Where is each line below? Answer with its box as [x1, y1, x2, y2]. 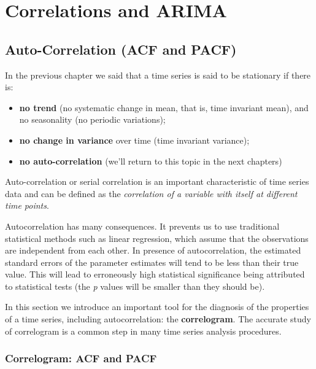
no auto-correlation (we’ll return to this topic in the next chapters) [19, 154, 282, 167]
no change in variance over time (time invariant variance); [19, 133, 250, 146]
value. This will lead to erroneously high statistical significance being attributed [5, 268, 305, 281]
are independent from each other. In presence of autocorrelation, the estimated [5, 244, 301, 257]
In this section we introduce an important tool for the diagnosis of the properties [5, 300, 309, 313]
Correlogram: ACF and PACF [5, 351, 157, 366]
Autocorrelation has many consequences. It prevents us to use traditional [5, 219, 280, 232]
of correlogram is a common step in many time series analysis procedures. [5, 324, 282, 337]
